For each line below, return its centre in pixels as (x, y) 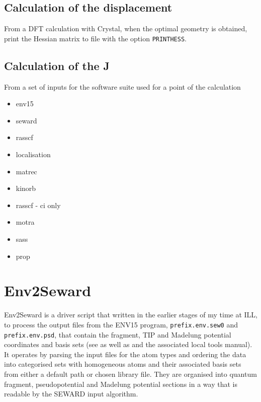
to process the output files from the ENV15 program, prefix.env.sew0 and (121, 324)
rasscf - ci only (38, 205)
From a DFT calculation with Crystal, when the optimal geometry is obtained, (126, 28)
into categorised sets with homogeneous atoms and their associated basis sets (123, 364)
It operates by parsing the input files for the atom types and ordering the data (125, 354)
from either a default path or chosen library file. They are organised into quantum (130, 374)
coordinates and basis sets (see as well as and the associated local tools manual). (128, 344)
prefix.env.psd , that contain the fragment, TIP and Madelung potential (118, 334)
